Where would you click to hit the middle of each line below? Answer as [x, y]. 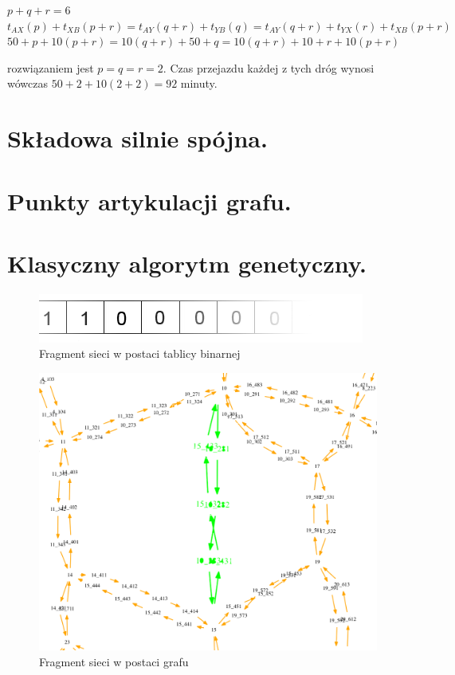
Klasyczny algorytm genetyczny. [187, 263]
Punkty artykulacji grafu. [149, 200]
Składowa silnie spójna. [137, 138]
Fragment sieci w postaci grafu [114, 661]
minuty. [199, 83]
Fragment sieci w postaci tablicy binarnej [140, 353]
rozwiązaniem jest [51, 67]
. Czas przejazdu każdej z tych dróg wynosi [269, 67]
